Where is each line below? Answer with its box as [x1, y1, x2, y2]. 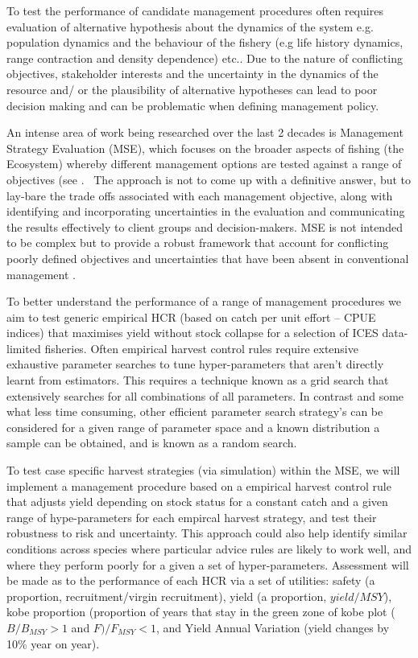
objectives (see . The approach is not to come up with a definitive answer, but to [6, 171, 412, 187]
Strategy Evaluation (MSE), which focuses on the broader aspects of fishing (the [6, 139, 404, 156]
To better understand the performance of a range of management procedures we [6, 293, 402, 310]
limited [6, 339, 41, 356]
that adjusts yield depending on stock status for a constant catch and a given [6, 493, 388, 510]
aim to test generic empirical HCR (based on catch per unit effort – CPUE [6, 308, 376, 325]
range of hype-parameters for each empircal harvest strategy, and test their [6, 508, 377, 525]
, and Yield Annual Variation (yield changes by [156, 619, 390, 635]
